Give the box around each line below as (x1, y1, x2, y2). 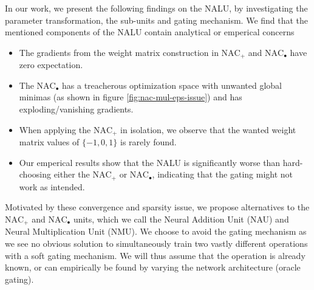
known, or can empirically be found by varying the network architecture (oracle (5, 261, 301, 274)
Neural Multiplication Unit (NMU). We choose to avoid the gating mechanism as (5, 225, 307, 238)
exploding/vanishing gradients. (19, 103, 134, 116)
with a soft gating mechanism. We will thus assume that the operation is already (5, 249, 305, 261)
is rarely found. (120, 136, 177, 148)
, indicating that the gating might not (152, 168, 293, 181)
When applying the (19, 123, 91, 136)
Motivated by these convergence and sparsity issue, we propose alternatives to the (5, 201, 310, 213)
